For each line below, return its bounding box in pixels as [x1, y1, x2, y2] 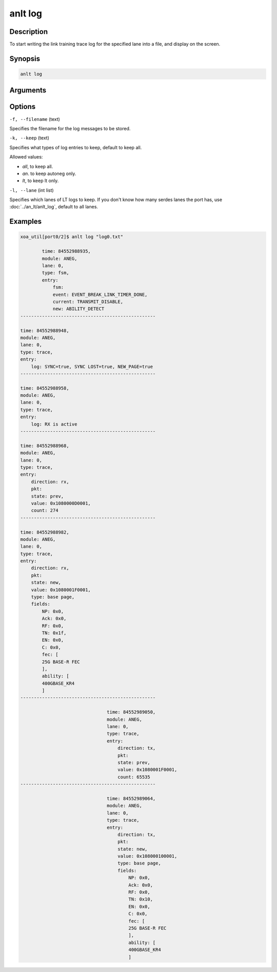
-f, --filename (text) [9, 116, 60, 122]
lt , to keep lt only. [22, 178, 59, 184]
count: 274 [31, 507, 58, 514]
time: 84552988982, [20, 529, 69, 535]
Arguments [9, 86, 47, 95]
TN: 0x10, [128, 896, 153, 903]
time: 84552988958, [20, 385, 69, 391]
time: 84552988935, [42, 249, 91, 254]
